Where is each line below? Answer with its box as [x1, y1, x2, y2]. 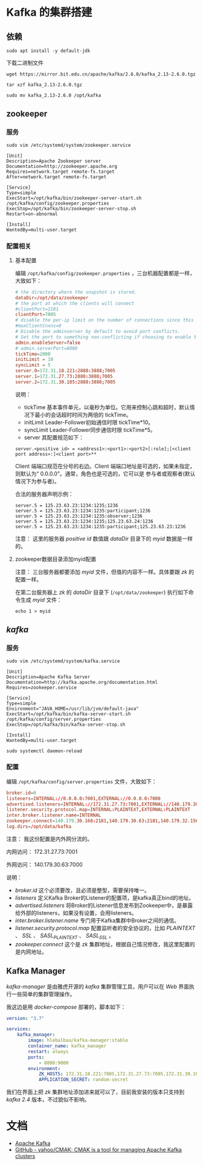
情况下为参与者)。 [14, 477, 60, 485]
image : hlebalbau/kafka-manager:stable [28, 1038, 129, 1044]
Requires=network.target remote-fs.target [6, 169, 115, 175]
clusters [14, 1152, 36, 1160]
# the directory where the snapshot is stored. [14, 289, 137, 295]
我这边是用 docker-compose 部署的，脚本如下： [6, 1003, 126, 1010]
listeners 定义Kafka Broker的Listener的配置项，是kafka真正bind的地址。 [14, 894, 195, 901]
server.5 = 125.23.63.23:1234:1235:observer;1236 [14, 513, 143, 519]
